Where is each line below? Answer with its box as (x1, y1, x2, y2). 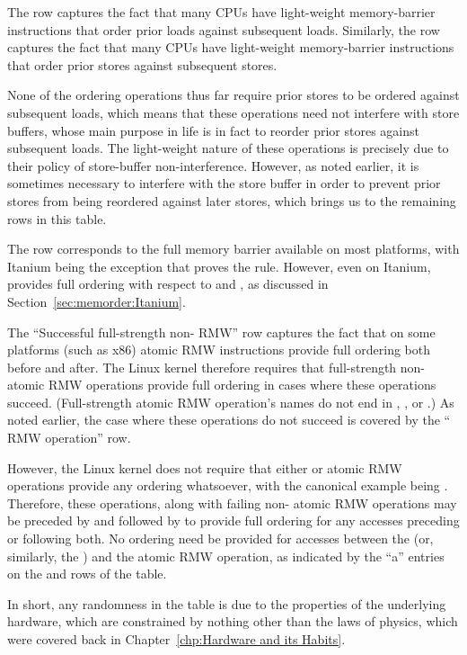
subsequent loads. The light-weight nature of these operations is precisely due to (7, 139, 449, 157)
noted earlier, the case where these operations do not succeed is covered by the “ (7, 410, 451, 429)
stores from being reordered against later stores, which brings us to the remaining (7, 191, 456, 210)
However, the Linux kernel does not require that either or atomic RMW (7, 458, 402, 477)
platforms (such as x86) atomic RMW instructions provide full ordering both (7, 340, 430, 359)
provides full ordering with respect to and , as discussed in (7, 274, 329, 293)
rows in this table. (7, 209, 107, 228)
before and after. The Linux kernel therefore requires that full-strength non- (7, 357, 426, 376)
